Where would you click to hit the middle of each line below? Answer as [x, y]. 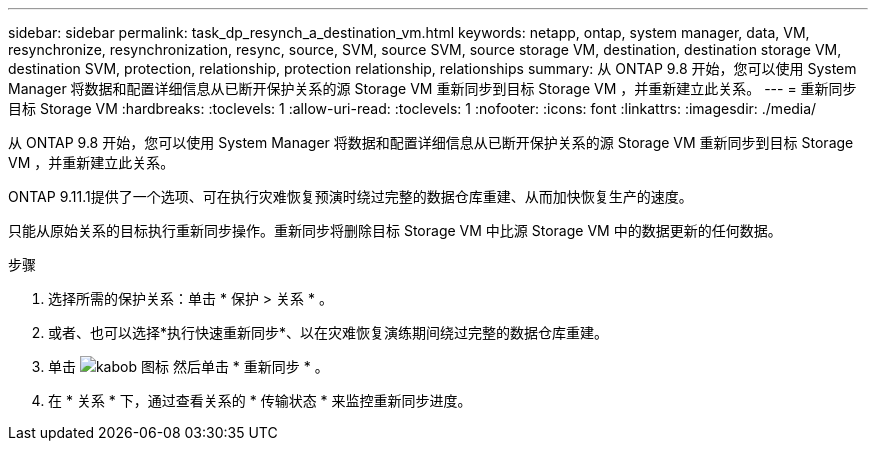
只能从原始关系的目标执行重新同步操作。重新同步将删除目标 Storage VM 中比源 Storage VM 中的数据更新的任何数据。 [395, 230]
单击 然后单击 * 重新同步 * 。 [188, 366]
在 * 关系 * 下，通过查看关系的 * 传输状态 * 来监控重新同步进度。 [260, 400]
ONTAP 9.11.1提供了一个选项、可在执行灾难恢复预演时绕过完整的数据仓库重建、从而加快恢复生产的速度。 [350, 196]
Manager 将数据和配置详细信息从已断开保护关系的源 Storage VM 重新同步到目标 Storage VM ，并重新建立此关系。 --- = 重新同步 [432, 88]
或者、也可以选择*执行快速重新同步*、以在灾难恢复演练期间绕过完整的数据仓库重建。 [328, 332]
